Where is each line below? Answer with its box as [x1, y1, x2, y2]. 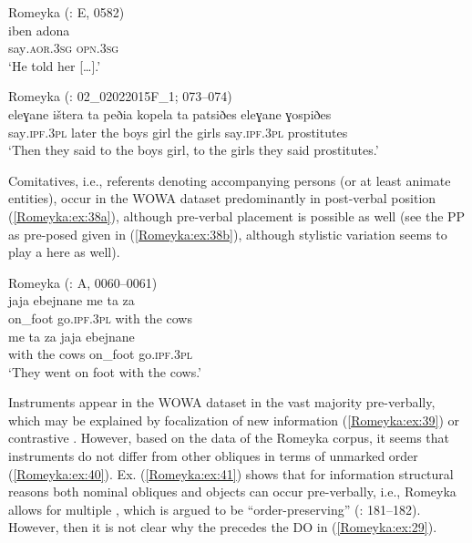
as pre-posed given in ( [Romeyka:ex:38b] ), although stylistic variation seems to [8, 224, 447, 243]
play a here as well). [8, 242, 120, 261]
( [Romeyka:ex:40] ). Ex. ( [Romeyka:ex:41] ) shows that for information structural [8, 464, 454, 483]
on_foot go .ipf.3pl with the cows [8, 308, 192, 327]
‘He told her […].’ [8, 56, 101, 75]
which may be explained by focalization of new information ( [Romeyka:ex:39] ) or [8, 410, 459, 429]
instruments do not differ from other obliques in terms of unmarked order [8, 446, 418, 466]
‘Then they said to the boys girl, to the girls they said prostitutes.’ [8, 140, 379, 159]
